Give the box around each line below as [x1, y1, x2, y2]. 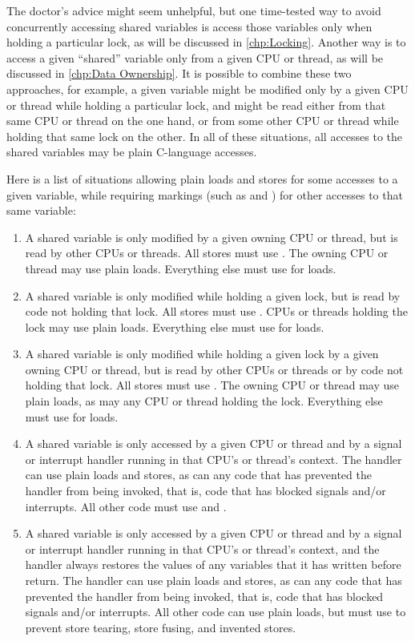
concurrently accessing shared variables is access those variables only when [6, 18, 373, 34]
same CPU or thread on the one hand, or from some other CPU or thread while [6, 112, 399, 129]
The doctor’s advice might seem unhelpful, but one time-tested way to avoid [6, 2, 381, 18]
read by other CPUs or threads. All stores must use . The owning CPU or [25, 244, 389, 261]
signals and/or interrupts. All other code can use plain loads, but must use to [25, 603, 406, 620]
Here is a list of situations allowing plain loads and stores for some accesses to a [6, 170, 398, 187]
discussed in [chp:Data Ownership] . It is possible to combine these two [6, 65, 352, 82]
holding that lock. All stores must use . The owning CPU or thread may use [25, 377, 399, 393]
